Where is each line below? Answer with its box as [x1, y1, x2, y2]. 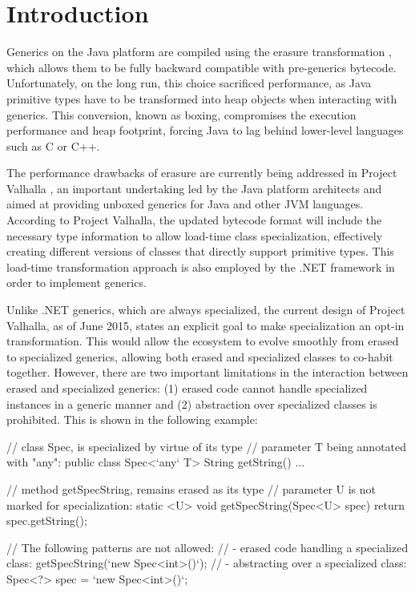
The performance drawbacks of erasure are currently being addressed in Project [6, 164, 397, 181]
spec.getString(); [6, 512, 87, 529]
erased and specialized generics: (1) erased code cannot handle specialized [6, 380, 368, 396]
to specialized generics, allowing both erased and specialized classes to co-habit [6, 348, 393, 365]
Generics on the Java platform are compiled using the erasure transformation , [6, 43, 392, 60]
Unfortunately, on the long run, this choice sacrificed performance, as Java [6, 75, 372, 91]
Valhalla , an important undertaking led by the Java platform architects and [6, 180, 382, 196]
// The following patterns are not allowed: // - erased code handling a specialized [6, 539, 409, 555]
